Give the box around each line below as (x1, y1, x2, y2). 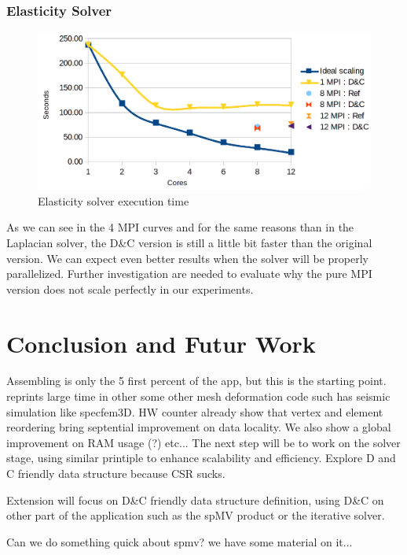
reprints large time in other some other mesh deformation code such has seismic (6, 388, 390, 405)
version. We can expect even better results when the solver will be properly (6, 250, 368, 266)
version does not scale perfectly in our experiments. (6, 280, 254, 297)
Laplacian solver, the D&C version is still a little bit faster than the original (6, 234, 372, 250)
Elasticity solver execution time (38, 192, 189, 209)
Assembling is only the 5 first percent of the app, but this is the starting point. (6, 372, 387, 389)
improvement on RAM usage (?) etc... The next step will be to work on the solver (6, 434, 401, 450)
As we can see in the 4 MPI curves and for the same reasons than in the (6, 219, 354, 235)
